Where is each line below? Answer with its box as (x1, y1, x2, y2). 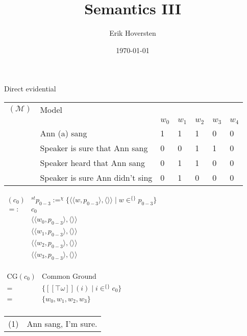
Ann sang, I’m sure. (27, 317, 97, 329)
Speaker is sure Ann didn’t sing (40, 171, 153, 183)
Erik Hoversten (109, 28, 156, 38)
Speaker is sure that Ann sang (40, 141, 148, 154)
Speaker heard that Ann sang (40, 156, 145, 169)
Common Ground (42, 273, 96, 280)
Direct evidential (4, 83, 56, 94)
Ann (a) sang (40, 127, 87, 139)
